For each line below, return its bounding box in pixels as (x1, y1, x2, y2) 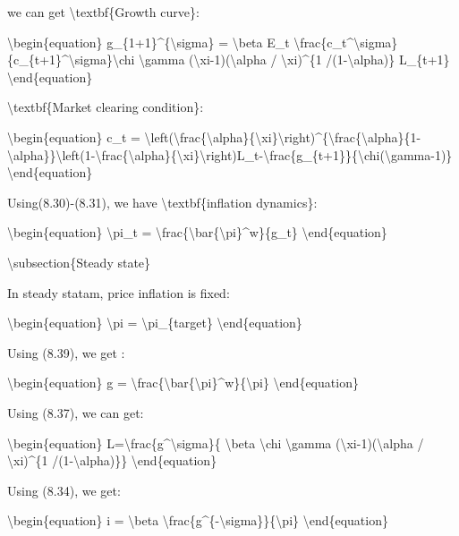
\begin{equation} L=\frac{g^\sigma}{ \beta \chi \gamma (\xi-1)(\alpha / (7, 433, 424, 452)
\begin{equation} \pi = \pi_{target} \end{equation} (7, 313, 302, 332)
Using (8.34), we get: (7, 481, 121, 499)
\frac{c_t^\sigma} (293, 32, 398, 51)
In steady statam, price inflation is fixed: (7, 283, 230, 302)
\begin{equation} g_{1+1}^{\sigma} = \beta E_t (7, 32, 290, 51)
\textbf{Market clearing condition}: (7, 98, 204, 116)
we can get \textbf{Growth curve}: (7, 3, 200, 21)
